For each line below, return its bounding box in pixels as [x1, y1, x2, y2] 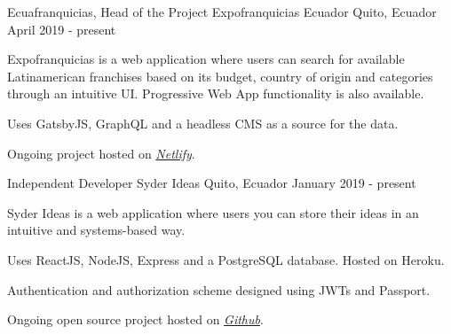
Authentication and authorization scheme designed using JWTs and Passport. [7, 280, 431, 299]
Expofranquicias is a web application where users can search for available [7, 50, 405, 68]
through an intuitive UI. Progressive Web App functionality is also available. [7, 84, 424, 103]
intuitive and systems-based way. [7, 221, 186, 239]
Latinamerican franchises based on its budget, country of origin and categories [7, 66, 433, 85]
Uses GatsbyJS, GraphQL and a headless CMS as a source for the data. [7, 113, 399, 132]
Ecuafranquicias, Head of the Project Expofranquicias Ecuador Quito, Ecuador [7, 3, 437, 20]
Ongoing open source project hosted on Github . [7, 310, 264, 329]
